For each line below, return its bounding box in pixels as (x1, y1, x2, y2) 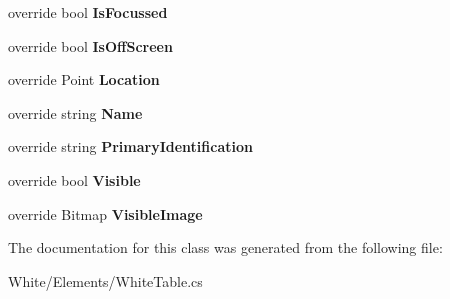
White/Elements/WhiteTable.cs (8, 270, 203, 291)
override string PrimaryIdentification (8, 136, 253, 157)
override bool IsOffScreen (8, 35, 173, 56)
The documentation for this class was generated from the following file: (8, 237, 443, 258)
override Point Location (8, 69, 160, 90)
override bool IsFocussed (8, 2, 168, 22)
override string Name (8, 102, 143, 123)
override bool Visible (8, 169, 141, 190)
